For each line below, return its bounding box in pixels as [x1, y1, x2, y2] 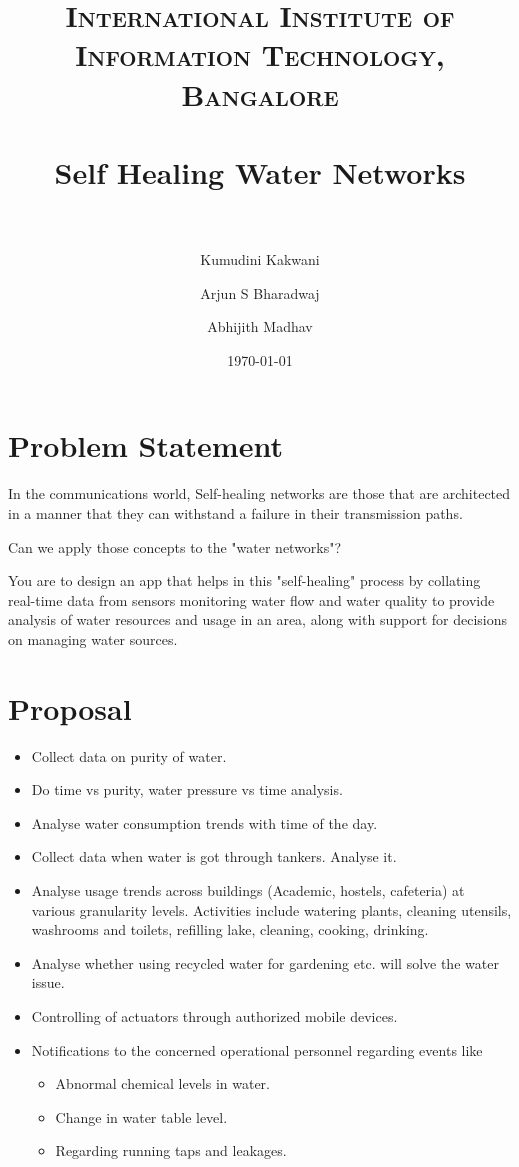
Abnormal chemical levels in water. [55, 1073, 271, 1094]
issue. [31, 972, 65, 993]
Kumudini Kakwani [200, 249, 320, 270]
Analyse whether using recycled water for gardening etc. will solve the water [31, 952, 499, 973]
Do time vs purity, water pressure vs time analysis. [31, 779, 343, 800]
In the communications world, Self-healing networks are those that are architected [8, 483, 511, 504]
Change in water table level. [55, 1106, 228, 1127]
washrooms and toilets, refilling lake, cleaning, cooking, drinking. [31, 919, 429, 940]
